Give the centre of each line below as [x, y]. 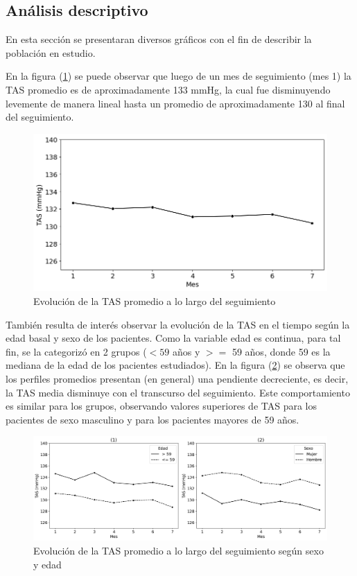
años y [186, 351]
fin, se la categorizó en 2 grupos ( [76, 351]
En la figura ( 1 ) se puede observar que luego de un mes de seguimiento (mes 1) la [178, 76]
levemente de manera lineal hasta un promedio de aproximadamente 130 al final [175, 103]
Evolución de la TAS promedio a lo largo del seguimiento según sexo [178, 551]
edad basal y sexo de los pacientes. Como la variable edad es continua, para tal [173, 338]
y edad [47, 564]
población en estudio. [51, 52]
